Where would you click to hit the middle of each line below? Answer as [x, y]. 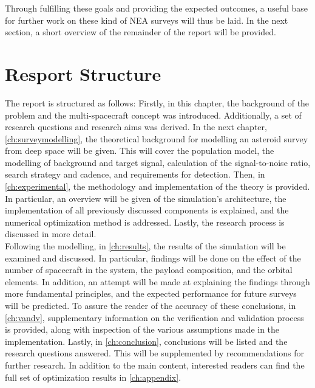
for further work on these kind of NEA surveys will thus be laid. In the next [147, 20]
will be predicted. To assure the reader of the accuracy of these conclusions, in [151, 305]
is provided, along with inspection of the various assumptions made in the [142, 329]
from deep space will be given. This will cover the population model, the [140, 151]
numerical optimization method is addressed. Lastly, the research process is [145, 222]
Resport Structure [83, 73]
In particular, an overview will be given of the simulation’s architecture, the [146, 198]
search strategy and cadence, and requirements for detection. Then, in [135, 174]
